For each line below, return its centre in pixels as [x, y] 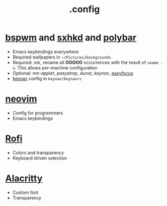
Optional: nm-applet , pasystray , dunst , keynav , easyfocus [73, 73]
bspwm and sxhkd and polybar [71, 38]
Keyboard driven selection [40, 158]
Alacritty [24, 178]
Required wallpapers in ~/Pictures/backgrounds [62, 57]
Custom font [25, 192]
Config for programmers [38, 113]
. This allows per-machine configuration [56, 68]
